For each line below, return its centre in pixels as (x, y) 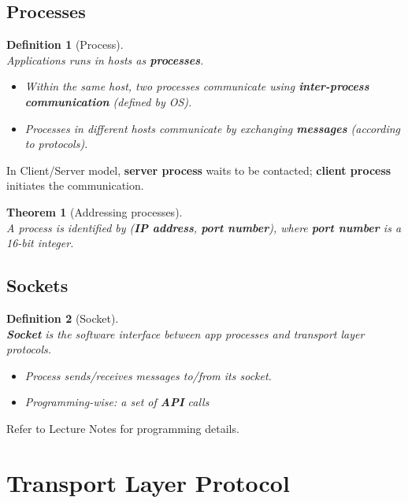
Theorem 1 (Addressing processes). (95, 211)
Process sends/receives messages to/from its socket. (148, 375)
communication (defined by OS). (108, 101)
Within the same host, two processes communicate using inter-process (197, 86)
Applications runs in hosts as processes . (105, 59)
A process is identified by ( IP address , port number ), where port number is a (204, 227)
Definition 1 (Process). (65, 44)
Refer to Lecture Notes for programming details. (123, 428)
